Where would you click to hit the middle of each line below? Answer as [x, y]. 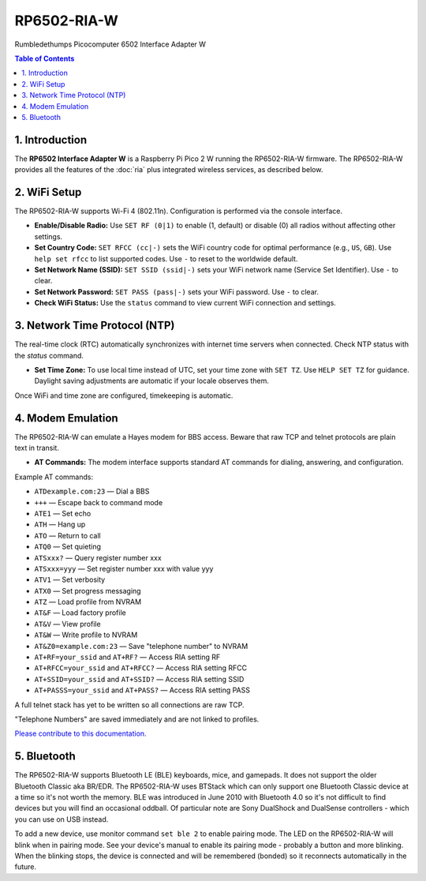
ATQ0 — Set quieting [68, 547]
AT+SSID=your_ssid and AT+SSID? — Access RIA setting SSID [139, 679]
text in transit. [37, 448]
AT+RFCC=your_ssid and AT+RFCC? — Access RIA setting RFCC [141, 668]
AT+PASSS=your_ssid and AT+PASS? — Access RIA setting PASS [142, 690]
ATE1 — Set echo [63, 513]
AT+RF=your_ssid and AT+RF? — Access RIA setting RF [127, 657]
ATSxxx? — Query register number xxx [98, 557]
